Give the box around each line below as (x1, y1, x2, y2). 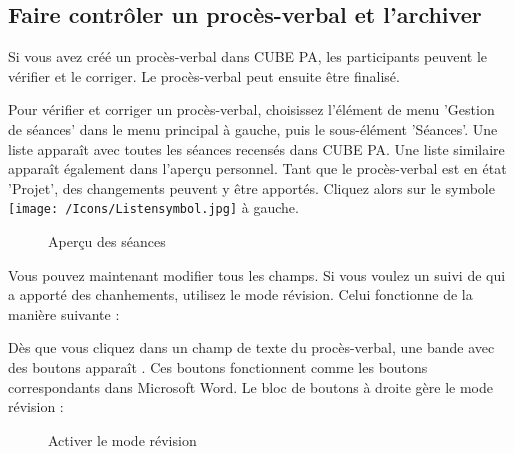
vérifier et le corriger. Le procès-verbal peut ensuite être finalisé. (8, 65, 400, 86)
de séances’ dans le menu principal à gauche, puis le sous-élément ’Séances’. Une (8, 118, 498, 139)
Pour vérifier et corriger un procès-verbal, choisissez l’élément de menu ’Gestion (8, 99, 495, 120)
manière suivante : (8, 303, 120, 324)
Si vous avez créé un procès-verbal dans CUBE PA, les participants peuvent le (8, 46, 488, 67)
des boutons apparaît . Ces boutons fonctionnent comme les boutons (8, 356, 428, 377)
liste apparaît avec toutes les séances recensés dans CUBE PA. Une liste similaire (8, 138, 505, 159)
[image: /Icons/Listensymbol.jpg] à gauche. (8, 197, 299, 218)
